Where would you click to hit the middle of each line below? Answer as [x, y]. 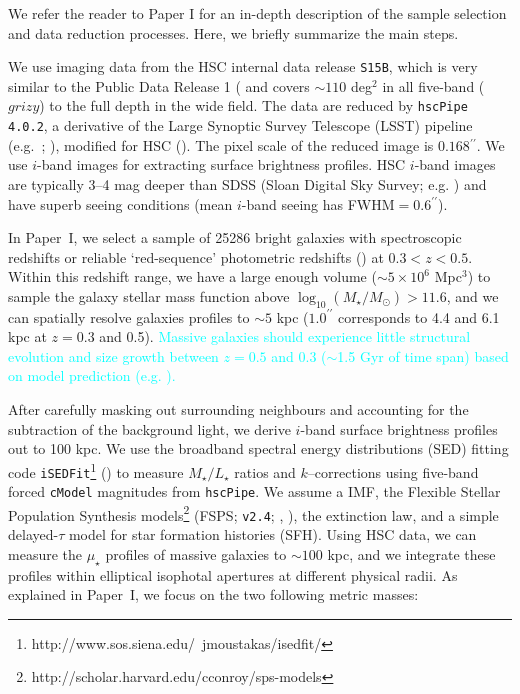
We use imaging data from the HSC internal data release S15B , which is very [243, 66]
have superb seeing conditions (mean [120, 203]
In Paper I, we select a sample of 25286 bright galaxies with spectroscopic [235, 237]
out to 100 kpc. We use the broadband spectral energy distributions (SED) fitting [258, 448]
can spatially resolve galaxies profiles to [129, 316]
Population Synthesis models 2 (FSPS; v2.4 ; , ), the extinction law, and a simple [253, 513]
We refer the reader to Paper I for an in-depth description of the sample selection [257, 13]
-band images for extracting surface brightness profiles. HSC [221, 164]
